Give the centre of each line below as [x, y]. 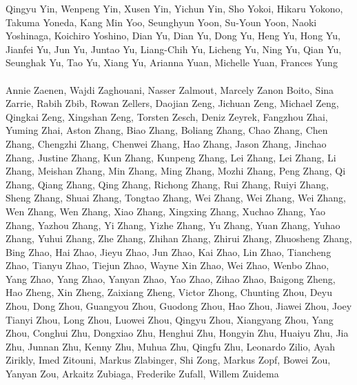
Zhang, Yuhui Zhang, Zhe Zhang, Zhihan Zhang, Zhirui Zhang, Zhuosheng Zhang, [179, 238]
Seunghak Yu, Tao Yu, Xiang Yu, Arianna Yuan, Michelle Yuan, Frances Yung [172, 62]
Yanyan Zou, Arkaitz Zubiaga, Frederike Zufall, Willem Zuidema [142, 374]
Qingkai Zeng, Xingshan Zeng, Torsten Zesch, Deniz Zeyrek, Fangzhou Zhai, [167, 116]
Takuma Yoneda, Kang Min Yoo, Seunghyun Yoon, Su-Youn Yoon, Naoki [161, 22]
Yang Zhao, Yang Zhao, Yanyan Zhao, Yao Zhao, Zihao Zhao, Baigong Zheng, [171, 278]
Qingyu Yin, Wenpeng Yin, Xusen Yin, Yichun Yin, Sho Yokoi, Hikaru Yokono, [174, 8]
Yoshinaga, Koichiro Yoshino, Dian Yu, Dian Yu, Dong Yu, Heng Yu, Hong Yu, [173, 36]
